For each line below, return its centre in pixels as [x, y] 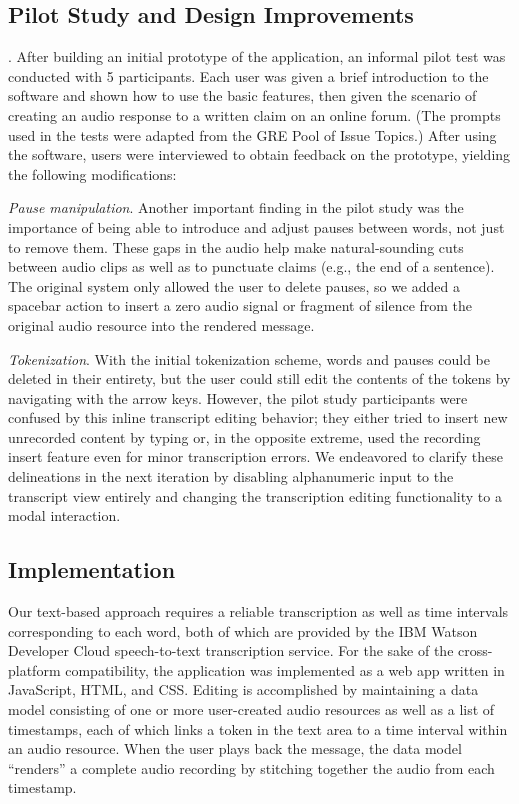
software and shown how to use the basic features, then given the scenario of [242, 95]
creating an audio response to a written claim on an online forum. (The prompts [254, 114]
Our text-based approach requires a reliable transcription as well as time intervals [258, 611]
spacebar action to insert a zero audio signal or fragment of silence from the [240, 305]
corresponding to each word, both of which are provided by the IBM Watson [243, 630]
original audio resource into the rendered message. [161, 324]
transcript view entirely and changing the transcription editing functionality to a [255, 495]
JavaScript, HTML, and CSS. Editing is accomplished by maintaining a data [243, 689]
